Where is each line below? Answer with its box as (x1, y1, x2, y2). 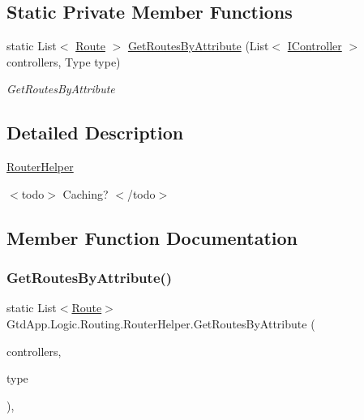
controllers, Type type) (6, 53, 121, 70)
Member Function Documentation (6, 225, 298, 250)
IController (287, 37, 342, 54)
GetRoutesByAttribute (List (127, 37, 269, 54)
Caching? (62, 185, 109, 202)
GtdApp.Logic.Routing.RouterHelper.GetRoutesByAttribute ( (6, 315, 315, 332)
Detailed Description (6, 120, 184, 145)
